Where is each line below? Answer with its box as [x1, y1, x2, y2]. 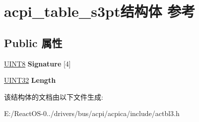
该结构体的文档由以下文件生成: [4, 91, 103, 102]
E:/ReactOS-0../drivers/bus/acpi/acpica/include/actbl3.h [4, 108, 180, 119]
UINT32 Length [4, 75, 56, 85]
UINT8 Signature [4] [4, 58, 71, 68]
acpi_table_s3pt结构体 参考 [4, 1, 196, 21]
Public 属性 [4, 35, 63, 50]
